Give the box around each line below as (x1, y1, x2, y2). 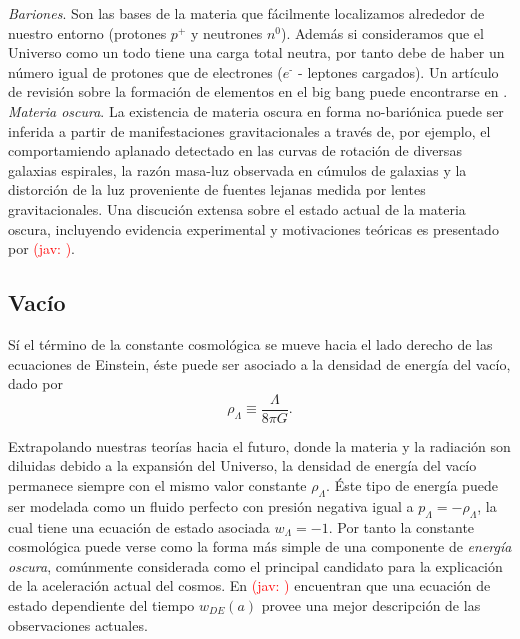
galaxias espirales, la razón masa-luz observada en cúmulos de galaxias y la (8, 159, 467, 180)
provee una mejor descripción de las (261, 594, 481, 615)
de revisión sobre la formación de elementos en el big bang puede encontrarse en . (8, 81, 508, 102)
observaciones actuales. (8, 614, 148, 635)
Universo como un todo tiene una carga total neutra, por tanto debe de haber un (8, 42, 505, 63)
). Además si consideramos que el (281, 22, 484, 43)
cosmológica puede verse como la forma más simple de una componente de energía (8, 536, 512, 557)
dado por (8, 373, 63, 394)
